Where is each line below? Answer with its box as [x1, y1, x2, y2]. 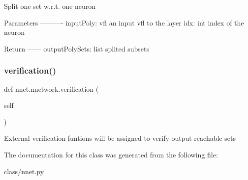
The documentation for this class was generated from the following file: [4, 149, 218, 159]
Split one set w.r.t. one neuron [4, 1, 96, 11]
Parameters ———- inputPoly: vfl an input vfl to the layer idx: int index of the [4, 17, 244, 27]
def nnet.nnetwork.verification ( [4, 83, 99, 94]
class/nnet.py [4, 166, 44, 176]
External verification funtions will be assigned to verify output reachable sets [4, 133, 236, 143]
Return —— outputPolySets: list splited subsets [4, 43, 149, 53]
